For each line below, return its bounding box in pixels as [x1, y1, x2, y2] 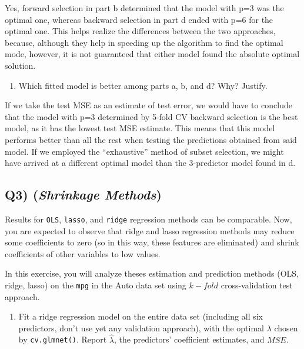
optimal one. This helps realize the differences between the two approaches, [5, 25, 276, 37]
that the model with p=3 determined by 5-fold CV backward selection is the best [5, 110, 298, 122]
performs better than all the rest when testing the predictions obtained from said [5, 133, 297, 145]
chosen [274, 321, 298, 334]
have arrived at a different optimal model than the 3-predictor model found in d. [5, 157, 296, 169]
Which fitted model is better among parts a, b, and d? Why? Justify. [18, 79, 268, 91]
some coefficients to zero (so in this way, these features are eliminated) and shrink [5, 236, 299, 248]
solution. [5, 59, 36, 71]
